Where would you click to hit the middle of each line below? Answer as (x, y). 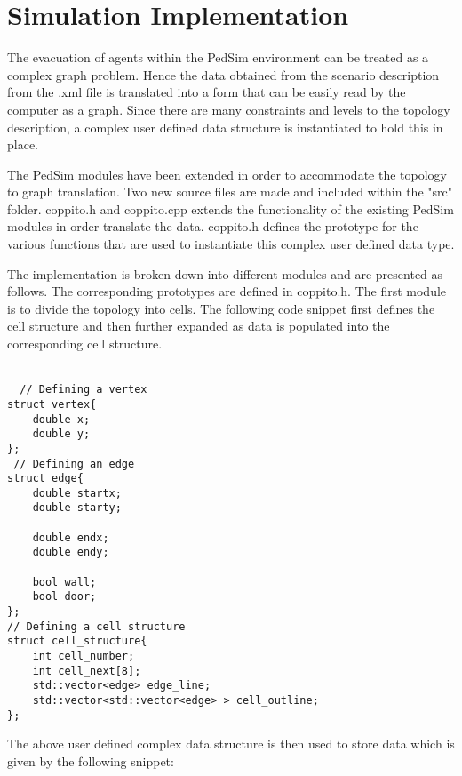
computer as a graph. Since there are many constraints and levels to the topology (229, 109)
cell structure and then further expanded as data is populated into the (199, 326)
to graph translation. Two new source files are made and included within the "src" (230, 192)
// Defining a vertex (84, 390)
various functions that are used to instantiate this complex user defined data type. (231, 244)
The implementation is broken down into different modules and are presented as (225, 273)
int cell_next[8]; (87, 671)
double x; (61, 419)
